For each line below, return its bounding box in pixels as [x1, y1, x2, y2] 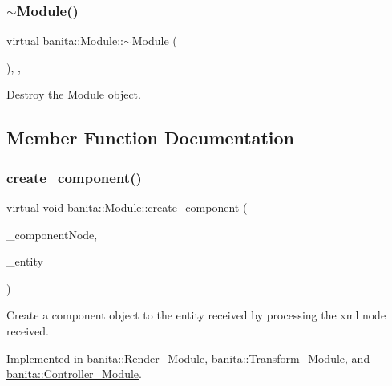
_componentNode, [6, 226, 98, 242]
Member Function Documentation [6, 125, 295, 150]
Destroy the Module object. [6, 86, 141, 103]
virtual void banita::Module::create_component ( [6, 199, 248, 215]
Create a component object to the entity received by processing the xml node [6, 307, 386, 323]
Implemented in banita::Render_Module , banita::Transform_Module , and [6, 349, 370, 366]
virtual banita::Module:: [6, 32, 123, 49]
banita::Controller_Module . [6, 365, 142, 382]
